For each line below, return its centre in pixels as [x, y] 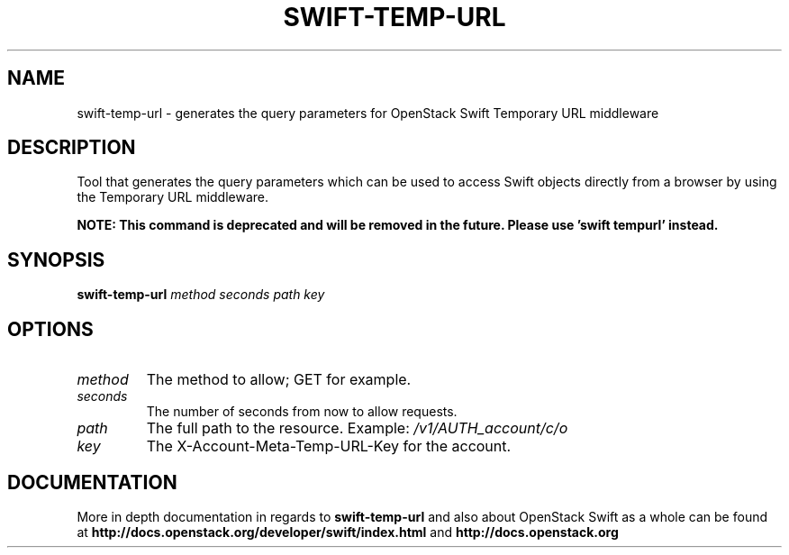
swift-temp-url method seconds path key [201, 295]
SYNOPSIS [56, 259]
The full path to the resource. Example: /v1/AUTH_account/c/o [357, 428]
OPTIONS [50, 329]
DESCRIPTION [72, 148]
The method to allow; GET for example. [279, 380]
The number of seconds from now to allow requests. [302, 412]
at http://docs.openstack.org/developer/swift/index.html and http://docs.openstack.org [348, 532]
